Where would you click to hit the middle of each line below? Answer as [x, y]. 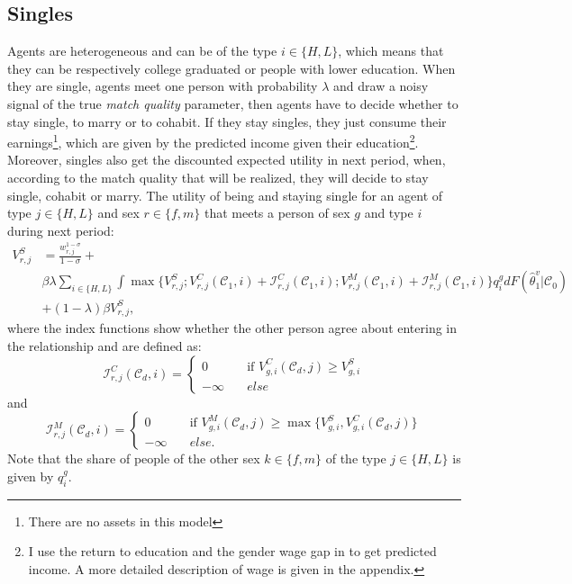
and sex [118, 213]
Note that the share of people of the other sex [134, 458]
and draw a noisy [381, 86]
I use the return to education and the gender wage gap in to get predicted [232, 551]
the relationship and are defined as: [104, 345]
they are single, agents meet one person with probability [163, 86]
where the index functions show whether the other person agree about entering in [232, 328]
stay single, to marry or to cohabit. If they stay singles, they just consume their [227, 121]
